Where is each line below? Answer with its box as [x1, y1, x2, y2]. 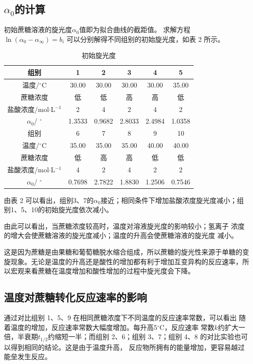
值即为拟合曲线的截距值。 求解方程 [79, 24, 191, 35]
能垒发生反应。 [4, 351, 52, 362]
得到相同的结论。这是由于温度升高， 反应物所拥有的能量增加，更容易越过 [10, 342, 245, 352]
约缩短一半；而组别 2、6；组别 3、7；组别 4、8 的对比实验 [48, 331, 235, 342]
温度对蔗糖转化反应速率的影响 [4, 290, 147, 305]
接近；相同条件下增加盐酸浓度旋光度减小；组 [100, 195, 244, 205]
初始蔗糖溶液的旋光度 [4, 24, 72, 35]
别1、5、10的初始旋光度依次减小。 [4, 204, 113, 215]
